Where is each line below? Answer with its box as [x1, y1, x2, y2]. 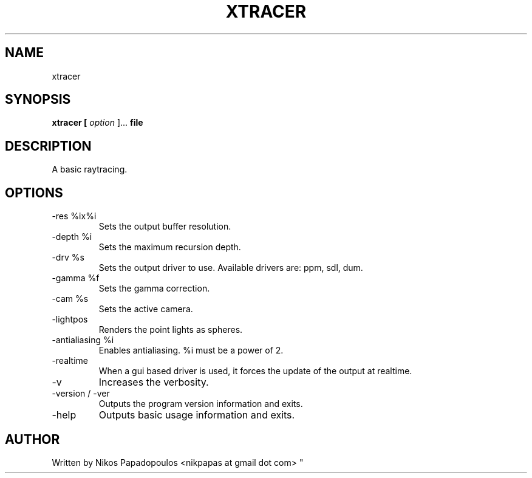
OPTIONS [5, 185, 63, 200]
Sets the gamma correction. [98, 283, 210, 294]
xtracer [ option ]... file [52, 117, 143, 128]
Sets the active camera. [98, 304, 193, 315]
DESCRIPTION [5, 138, 92, 154]
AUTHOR [5, 431, 60, 447]
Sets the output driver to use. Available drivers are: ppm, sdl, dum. [98, 262, 363, 273]
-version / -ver [52, 388, 110, 399]
